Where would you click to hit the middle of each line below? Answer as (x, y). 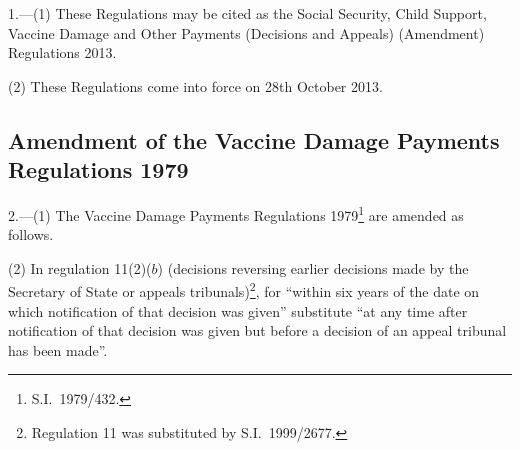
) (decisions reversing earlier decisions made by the (313, 267)
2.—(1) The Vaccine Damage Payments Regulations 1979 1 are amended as (236, 213)
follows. (31, 234)
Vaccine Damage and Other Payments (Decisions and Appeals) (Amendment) (246, 32)
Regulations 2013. (62, 52)
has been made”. (58, 349)
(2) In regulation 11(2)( (80, 267)
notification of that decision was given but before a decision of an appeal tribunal (257, 330)
